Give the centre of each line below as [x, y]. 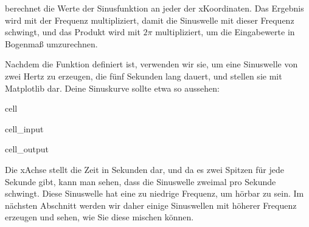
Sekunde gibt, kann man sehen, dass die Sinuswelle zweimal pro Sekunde [141, 181]
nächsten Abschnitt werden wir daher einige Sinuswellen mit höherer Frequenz [151, 205]
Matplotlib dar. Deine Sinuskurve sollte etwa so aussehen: [112, 88]
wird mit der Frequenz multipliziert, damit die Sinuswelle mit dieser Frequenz [150, 20]
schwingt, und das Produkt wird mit [73, 32]
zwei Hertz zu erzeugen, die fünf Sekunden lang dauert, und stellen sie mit [144, 76]
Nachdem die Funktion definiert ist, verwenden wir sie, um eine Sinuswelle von [151, 64]
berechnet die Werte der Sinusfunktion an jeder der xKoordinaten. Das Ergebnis [154, 8]
